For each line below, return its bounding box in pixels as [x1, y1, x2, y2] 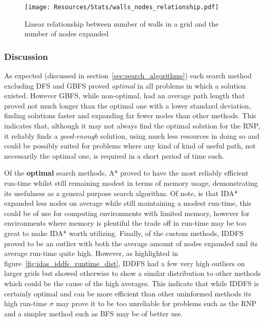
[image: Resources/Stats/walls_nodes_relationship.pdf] [25, 4, 219, 11]
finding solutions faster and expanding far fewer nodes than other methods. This [4, 110, 256, 121]
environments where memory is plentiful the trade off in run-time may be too [4, 218, 247, 228]
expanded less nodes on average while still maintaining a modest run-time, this [4, 198, 252, 208]
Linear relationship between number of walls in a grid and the [25, 18, 219, 29]
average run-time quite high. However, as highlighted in [4, 248, 179, 259]
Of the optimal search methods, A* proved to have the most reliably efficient [4, 167, 249, 178]
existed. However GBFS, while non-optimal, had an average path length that [4, 90, 245, 101]
